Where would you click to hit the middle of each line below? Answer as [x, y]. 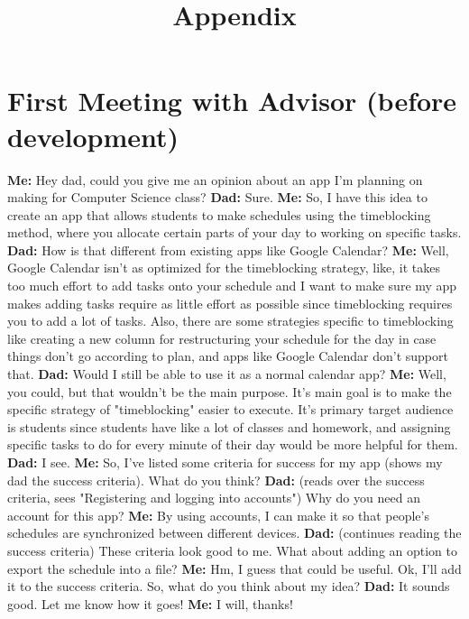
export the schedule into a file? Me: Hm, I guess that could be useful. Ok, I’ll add [234, 568]
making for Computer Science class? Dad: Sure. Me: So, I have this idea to [217, 197]
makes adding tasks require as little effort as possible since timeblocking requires [230, 303]
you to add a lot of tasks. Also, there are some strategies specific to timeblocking [230, 321]
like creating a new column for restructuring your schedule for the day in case [222, 338]
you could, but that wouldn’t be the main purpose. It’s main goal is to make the [230, 391]
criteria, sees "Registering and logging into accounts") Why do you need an [214, 498]
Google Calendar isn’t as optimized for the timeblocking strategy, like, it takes [224, 268]
